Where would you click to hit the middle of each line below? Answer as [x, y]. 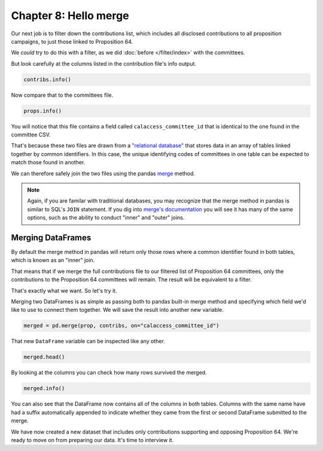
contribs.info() [48, 79]
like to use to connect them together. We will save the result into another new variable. [118, 310]
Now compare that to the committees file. [62, 95]
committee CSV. [31, 135]
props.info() [43, 111]
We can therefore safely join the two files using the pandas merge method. [103, 173]
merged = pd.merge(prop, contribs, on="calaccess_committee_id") [121, 326]
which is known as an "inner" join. [53, 260]
